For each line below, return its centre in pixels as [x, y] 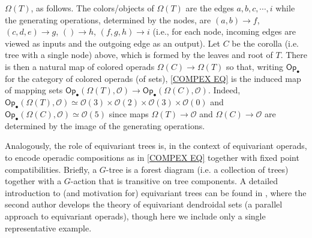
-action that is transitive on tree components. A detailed [174, 181]
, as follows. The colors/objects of [92, 8]
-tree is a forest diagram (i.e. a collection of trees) [197, 169]
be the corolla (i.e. [265, 43]
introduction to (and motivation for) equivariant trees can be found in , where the [156, 192]
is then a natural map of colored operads [80, 66]
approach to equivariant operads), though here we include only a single [135, 216]
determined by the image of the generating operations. [105, 125]
